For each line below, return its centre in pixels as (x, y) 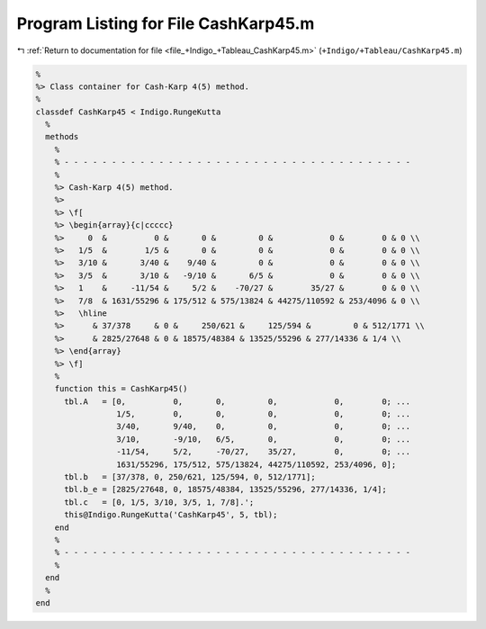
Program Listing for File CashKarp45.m (166, 23)
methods (62, 137)
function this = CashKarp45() (121, 389)
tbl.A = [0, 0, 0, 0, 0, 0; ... (238, 401)
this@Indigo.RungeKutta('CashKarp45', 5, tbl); (171, 515)
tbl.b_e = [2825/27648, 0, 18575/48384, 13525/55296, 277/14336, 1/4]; (225, 490)
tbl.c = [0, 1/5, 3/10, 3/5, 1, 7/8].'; (159, 502)
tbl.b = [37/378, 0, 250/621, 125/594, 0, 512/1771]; (190, 477)
